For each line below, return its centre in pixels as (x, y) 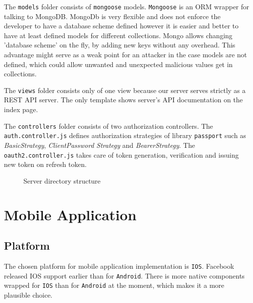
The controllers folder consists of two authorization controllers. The (109, 126)
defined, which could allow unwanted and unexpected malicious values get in (118, 64)
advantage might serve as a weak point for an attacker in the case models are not (126, 55)
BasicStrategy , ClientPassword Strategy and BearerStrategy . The (100, 145)
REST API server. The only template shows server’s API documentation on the (123, 100)
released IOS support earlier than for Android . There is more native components (124, 275)
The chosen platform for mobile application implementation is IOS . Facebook (119, 266)
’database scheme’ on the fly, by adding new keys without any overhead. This (120, 45)
